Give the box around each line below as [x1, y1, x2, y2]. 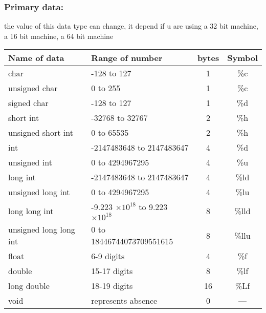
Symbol [227, 52, 258, 64]
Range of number [91, 52, 163, 64]
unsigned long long [8, 223, 75, 236]
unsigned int [8, 156, 52, 169]
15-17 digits [91, 265, 133, 277]
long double [8, 280, 50, 292]
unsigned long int [8, 186, 70, 198]
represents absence [91, 295, 158, 307]
